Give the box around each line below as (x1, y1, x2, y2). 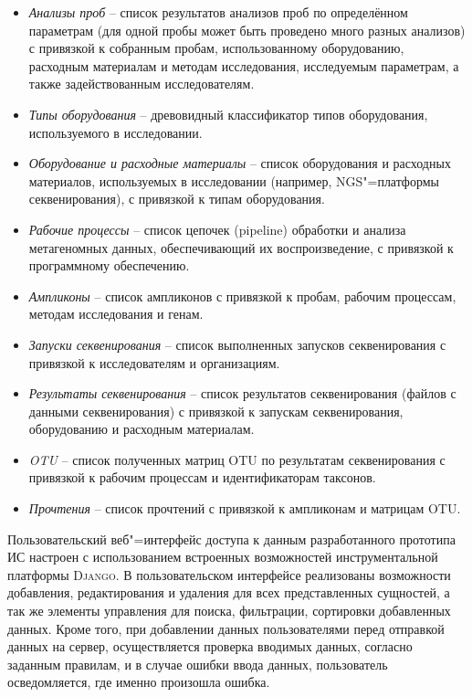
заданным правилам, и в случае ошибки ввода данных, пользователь (7, 654, 388, 673)
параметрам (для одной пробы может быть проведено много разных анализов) (28, 20, 466, 39)
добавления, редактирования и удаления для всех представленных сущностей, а (7, 583, 450, 602)
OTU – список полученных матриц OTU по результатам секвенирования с (28, 449, 446, 469)
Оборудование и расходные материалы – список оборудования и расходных (28, 153, 451, 173)
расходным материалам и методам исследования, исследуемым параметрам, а (28, 56, 459, 75)
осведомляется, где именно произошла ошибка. (7, 672, 270, 692)
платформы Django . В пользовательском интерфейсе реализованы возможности (7, 565, 451, 584)
